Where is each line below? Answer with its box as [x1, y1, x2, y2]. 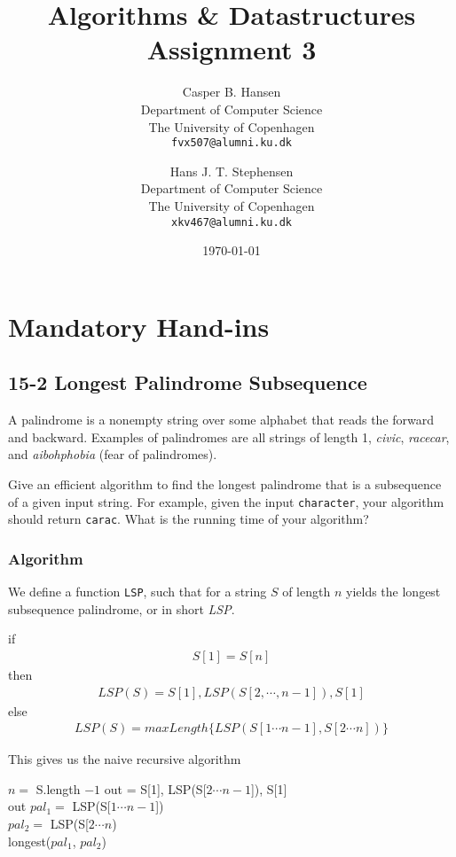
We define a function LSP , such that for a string [8, 582, 267, 601]
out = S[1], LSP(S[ [104, 779, 207, 798]
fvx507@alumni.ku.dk [170, 136, 293, 150]
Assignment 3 [146, 31, 317, 67]
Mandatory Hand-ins [8, 308, 270, 344]
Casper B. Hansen [182, 82, 281, 101]
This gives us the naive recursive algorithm [8, 750, 241, 768]
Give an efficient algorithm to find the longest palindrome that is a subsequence [8, 474, 442, 493]
